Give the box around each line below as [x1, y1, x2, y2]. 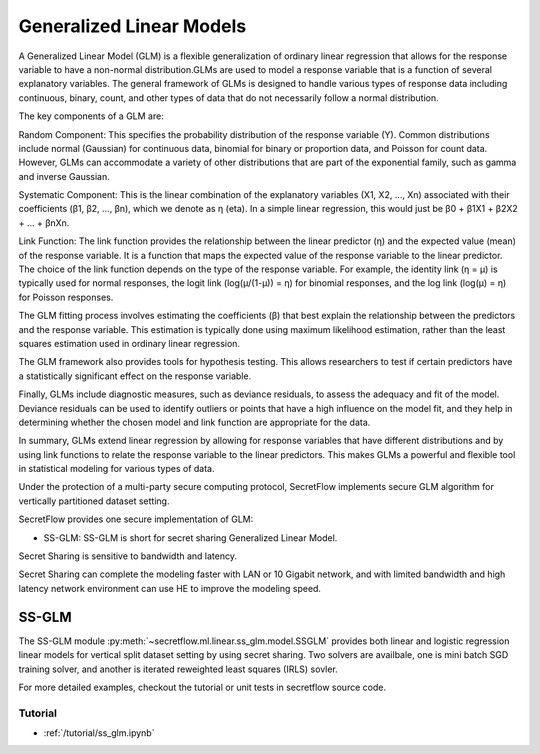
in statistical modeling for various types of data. [18, 463, 215, 475]
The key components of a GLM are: [18, 110, 164, 122]
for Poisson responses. [18, 291, 114, 303]
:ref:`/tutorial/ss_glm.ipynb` [43, 727, 155, 739]
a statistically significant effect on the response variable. [18, 370, 252, 382]
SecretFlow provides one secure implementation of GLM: [18, 513, 254, 525]
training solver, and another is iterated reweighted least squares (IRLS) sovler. [18, 663, 339, 675]
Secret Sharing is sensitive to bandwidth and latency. [18, 550, 237, 562]
